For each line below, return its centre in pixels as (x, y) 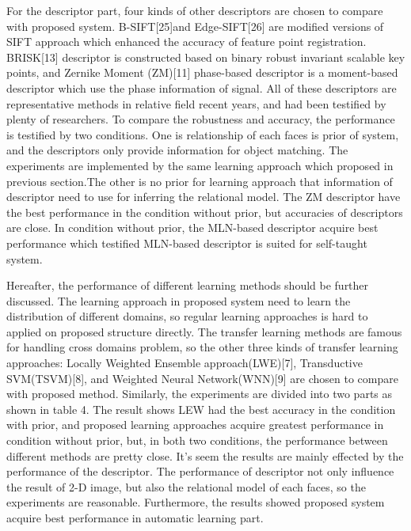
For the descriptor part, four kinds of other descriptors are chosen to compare (195, 10)
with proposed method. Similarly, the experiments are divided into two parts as (200, 394)
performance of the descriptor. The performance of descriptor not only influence (200, 471)
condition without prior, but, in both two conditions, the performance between (197, 440)
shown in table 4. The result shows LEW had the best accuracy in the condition (201, 409)
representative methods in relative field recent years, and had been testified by (196, 103)
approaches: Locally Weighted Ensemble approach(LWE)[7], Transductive (185, 363)
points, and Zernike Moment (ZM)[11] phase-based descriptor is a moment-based (202, 72)
